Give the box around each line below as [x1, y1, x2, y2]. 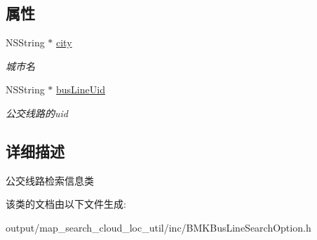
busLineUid [56, 82, 105, 97]
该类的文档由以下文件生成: [6, 196, 126, 211]
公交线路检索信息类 [6, 173, 94, 187]
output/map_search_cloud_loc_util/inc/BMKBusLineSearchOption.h [6, 220, 311, 234]
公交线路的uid [6, 105, 68, 120]
